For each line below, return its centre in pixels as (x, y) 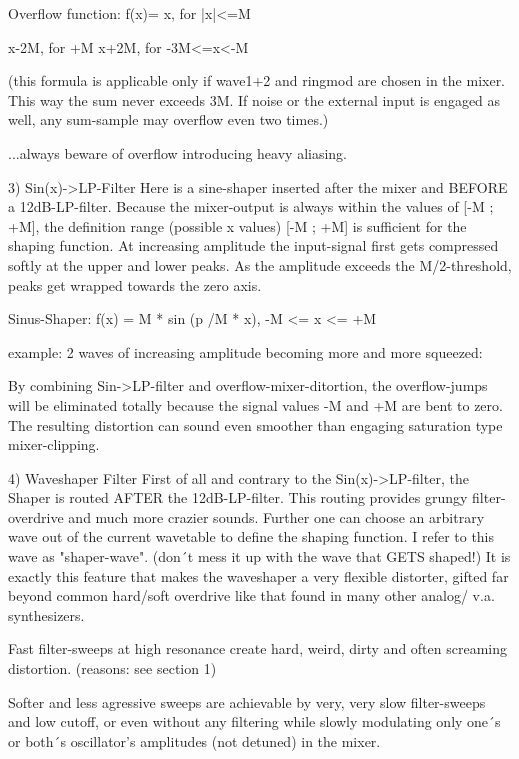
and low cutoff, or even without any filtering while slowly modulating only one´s (254, 721)
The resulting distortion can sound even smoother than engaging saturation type (255, 424)
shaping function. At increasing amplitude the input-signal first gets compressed (253, 245)
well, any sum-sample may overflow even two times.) (168, 119)
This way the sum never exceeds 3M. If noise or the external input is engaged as (254, 99)
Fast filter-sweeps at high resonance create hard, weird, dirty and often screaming (257, 648)
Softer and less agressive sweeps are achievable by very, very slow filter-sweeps (247, 701)
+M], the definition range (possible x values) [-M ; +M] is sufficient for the (237, 225)
